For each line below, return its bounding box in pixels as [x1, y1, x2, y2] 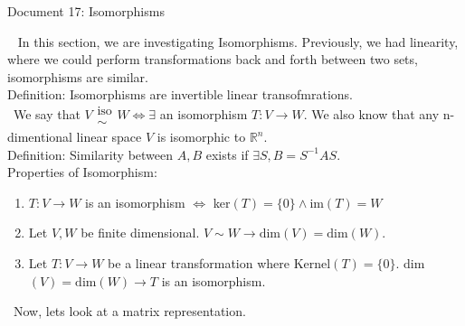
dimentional [7, 127, 72, 146]
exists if [205, 144, 249, 163]
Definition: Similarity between [7, 144, 174, 163]
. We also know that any [303, 105, 440, 123]
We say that [13, 105, 81, 123]
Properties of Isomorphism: [7, 163, 157, 182]
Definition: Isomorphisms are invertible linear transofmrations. [7, 85, 353, 104]
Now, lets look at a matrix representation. [13, 302, 246, 321]
